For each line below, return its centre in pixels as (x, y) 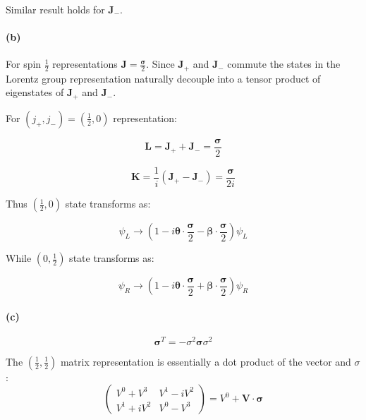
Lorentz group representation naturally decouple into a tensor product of (163, 78)
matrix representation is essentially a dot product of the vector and (206, 361)
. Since (160, 64)
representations (85, 64)
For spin (24, 64)
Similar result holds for (55, 9)
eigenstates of (35, 92)
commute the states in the (284, 64)
